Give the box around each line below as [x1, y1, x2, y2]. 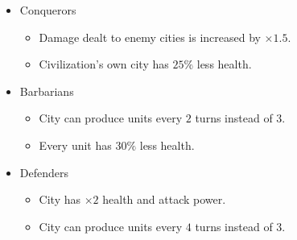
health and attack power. [102, 191, 226, 208]
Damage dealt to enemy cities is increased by [39, 28, 261, 45]
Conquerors [19, 2, 76, 18]
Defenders [19, 163, 68, 180]
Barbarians [19, 82, 74, 99]
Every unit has [39, 136, 112, 153]
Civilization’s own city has [39, 56, 169, 72]
